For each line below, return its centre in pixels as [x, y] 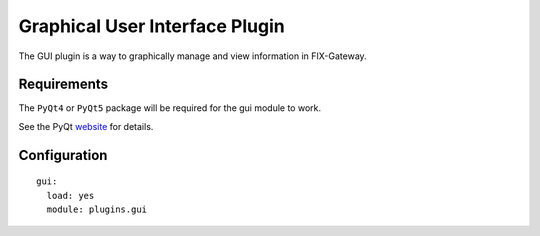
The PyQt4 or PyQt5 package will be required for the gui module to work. [170, 108]
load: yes [70, 195]
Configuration [63, 155]
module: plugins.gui [97, 209]
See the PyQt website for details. [86, 126]
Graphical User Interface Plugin [151, 26]
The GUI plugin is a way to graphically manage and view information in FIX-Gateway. [192, 56]
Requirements [63, 84]
